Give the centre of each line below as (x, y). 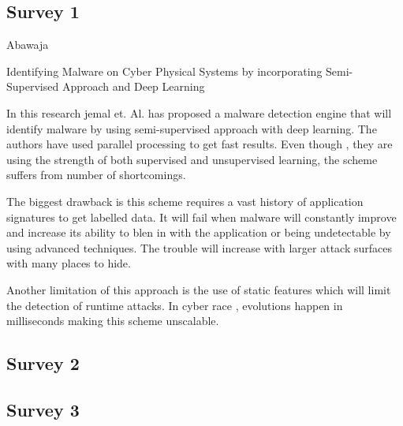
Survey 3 (43, 409)
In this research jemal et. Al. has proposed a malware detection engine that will (199, 112)
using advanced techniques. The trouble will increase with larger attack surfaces (200, 247)
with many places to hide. (69, 263)
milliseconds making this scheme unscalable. (113, 321)
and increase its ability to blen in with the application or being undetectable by (199, 232)
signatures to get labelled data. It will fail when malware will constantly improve (201, 217)
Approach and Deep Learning (133, 86)
